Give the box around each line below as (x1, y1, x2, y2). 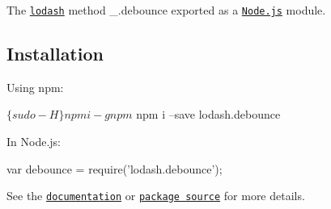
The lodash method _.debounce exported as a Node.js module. (6, 2, 326, 18)
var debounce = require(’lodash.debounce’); (6, 160, 223, 177)
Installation (6, 41, 104, 66)
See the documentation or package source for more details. (6, 187, 305, 204)
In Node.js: (6, 133, 61, 150)
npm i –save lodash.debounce (136, 106, 281, 123)
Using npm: (6, 78, 64, 95)
